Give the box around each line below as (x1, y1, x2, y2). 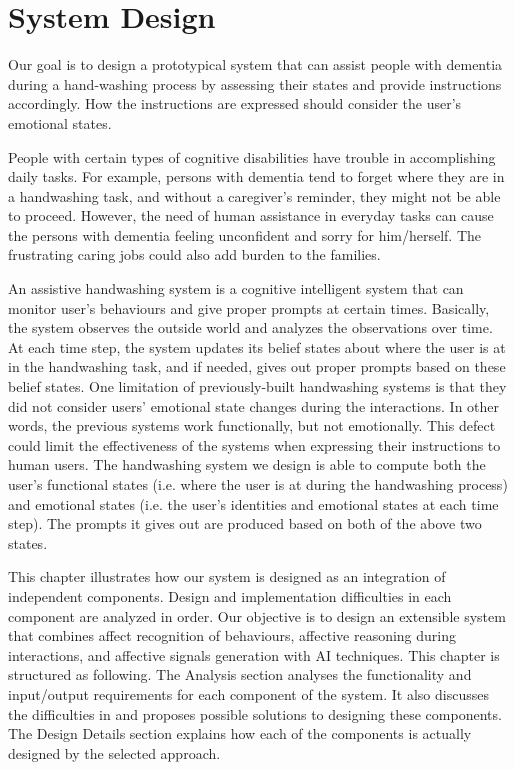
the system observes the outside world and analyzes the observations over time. (8, 317, 493, 338)
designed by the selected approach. (8, 742, 221, 763)
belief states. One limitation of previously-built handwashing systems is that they (8, 376, 507, 397)
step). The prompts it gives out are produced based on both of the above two (8, 513, 482, 534)
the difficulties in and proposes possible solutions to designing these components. (8, 703, 502, 724)
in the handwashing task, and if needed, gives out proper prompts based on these (8, 356, 506, 377)
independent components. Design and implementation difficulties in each (8, 585, 452, 606)
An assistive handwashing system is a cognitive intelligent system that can (8, 278, 464, 299)
